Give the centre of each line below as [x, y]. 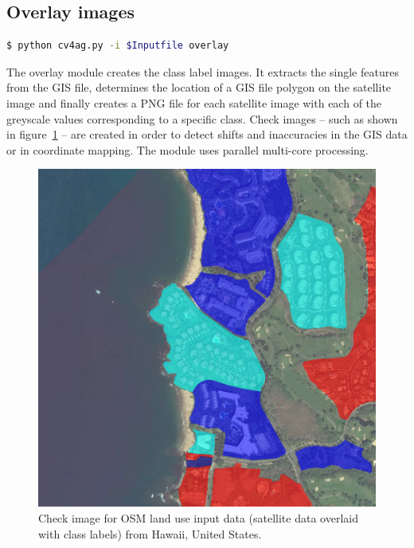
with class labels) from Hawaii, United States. [150, 533]
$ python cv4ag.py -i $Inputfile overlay [118, 46]
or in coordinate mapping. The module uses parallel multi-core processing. [187, 149]
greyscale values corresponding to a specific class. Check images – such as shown [202, 118]
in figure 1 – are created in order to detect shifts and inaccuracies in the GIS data [207, 134]
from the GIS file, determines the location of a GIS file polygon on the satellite [199, 87]
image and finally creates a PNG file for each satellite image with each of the [194, 102]
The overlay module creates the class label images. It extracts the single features [203, 71]
